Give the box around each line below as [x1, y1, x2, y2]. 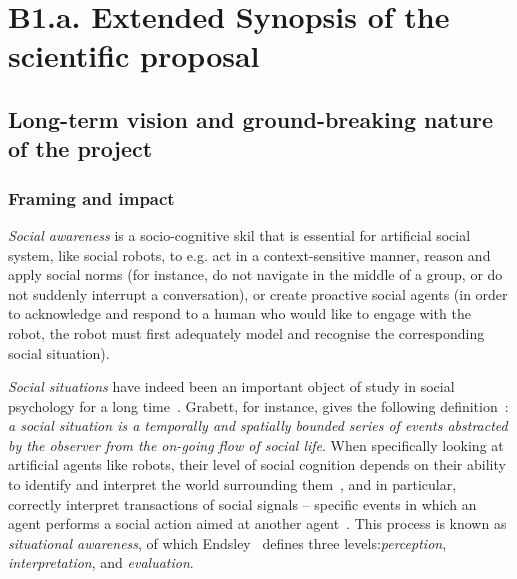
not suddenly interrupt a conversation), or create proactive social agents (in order [8, 283, 508, 304]
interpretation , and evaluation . [8, 552, 194, 573]
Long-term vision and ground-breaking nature [8, 103, 494, 134]
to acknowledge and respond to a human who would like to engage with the [8, 303, 471, 324]
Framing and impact [8, 185, 175, 210]
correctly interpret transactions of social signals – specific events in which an [8, 493, 477, 514]
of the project [8, 133, 153, 164]
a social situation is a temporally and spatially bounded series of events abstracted [8, 415, 508, 436]
